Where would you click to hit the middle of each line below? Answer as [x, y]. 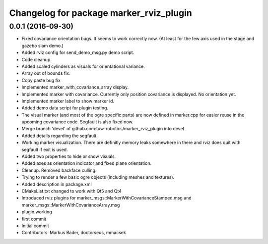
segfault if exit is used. [45, 149]
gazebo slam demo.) [43, 46]
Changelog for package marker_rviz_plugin [100, 13]
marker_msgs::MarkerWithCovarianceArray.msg [71, 205]
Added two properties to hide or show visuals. [69, 156]
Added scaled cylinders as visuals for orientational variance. [83, 66]
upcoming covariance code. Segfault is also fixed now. [77, 122]
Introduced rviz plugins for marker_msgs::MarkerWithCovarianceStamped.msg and [107, 198]
